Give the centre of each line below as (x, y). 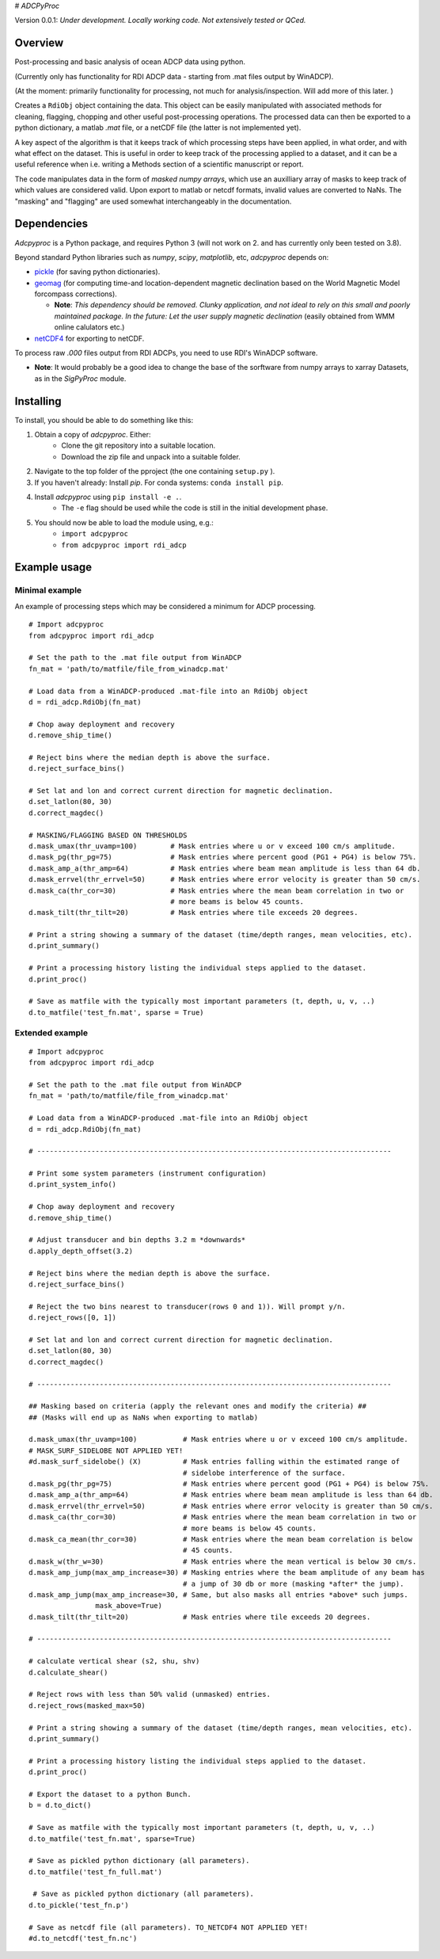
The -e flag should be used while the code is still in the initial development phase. (195, 508)
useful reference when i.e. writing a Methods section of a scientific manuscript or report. (159, 164)
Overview (39, 43)
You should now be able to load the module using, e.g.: (124, 522)
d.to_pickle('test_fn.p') (79, 1905)
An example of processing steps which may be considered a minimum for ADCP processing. (165, 606)
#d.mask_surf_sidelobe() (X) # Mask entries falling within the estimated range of (214, 1462)
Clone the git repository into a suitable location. (138, 446)
